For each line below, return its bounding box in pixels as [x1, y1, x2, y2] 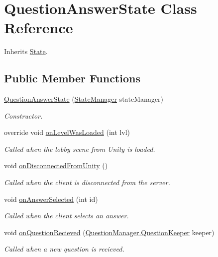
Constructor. [4, 110, 43, 121]
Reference [4, 17, 73, 38]
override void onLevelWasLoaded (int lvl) [4, 127, 130, 137]
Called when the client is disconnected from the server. [4, 177, 170, 188]
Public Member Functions [4, 70, 140, 86]
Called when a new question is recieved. [4, 244, 124, 254]
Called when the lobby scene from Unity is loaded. [4, 143, 155, 154]
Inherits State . [4, 46, 48, 57]
